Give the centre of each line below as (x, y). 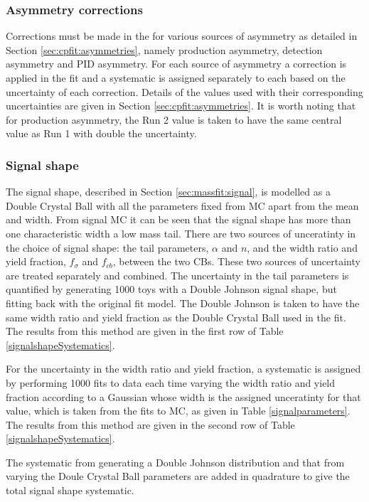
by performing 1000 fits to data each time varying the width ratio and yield (171, 382)
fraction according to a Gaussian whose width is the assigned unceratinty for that (183, 396)
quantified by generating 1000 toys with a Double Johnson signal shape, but (171, 289)
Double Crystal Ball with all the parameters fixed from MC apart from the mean (182, 205)
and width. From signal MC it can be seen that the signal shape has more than (178, 219)
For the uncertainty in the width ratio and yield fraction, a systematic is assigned (183, 369)
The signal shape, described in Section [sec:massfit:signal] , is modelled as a (168, 192)
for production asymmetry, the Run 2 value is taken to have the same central (174, 119)
